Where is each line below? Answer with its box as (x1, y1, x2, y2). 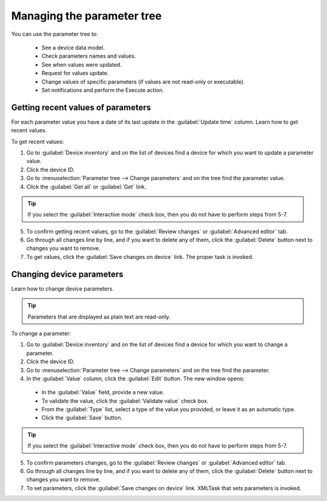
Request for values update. (41, 70, 109, 77)
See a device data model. (41, 44, 105, 51)
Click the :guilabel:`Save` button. (41, 414, 123, 422)
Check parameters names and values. (41, 52, 136, 60)
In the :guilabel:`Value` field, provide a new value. (41, 389, 165, 396)
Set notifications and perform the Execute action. (41, 86, 164, 93)
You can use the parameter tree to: (11, 30, 98, 38)
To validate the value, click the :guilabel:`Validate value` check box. (41, 397, 209, 405)
